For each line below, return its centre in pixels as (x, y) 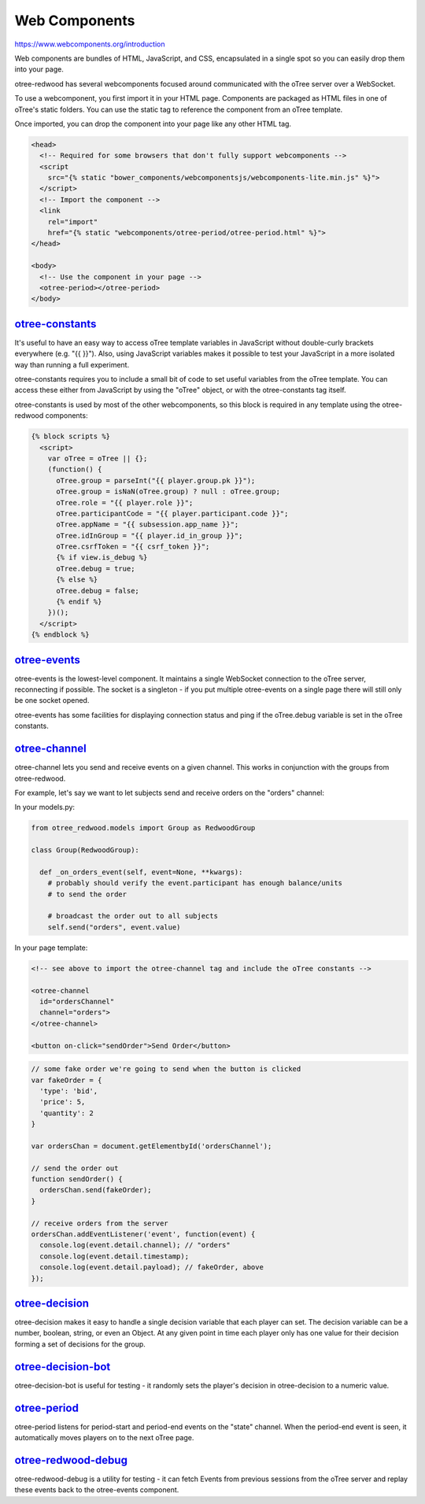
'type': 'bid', (69, 1091)
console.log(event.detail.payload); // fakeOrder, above (152, 1267)
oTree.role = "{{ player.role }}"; (125, 503)
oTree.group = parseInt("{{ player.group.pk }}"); (156, 480)
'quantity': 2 (67, 1113)
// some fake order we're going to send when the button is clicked (166, 1069)
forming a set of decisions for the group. (80, 1344)
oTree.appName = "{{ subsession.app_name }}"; (148, 525)
